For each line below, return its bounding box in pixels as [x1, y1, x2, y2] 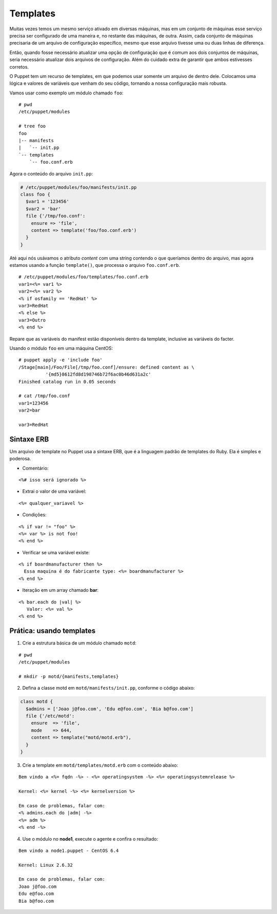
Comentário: [22, 465, 49, 471]
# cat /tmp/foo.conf [18, 393, 70, 399]
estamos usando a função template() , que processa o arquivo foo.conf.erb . [9, 262, 181, 268]
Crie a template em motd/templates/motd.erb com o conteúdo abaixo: [22, 762, 179, 768]
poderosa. [9, 456, 31, 462]
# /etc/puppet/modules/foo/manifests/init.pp [20, 184, 137, 190]
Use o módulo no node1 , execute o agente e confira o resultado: [22, 835, 159, 842]
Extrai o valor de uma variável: [22, 488, 87, 495]
